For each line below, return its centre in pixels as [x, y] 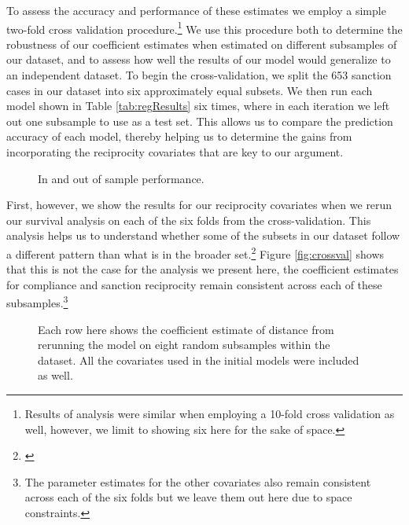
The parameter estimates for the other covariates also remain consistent [198, 481]
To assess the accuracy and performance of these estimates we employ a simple [196, 10]
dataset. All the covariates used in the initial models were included [199, 360]
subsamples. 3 [37, 302]
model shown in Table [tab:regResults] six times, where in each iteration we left [198, 106]
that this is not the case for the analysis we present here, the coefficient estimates [203, 269]
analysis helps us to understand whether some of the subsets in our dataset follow [203, 235]
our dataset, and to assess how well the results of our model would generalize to [199, 59]
